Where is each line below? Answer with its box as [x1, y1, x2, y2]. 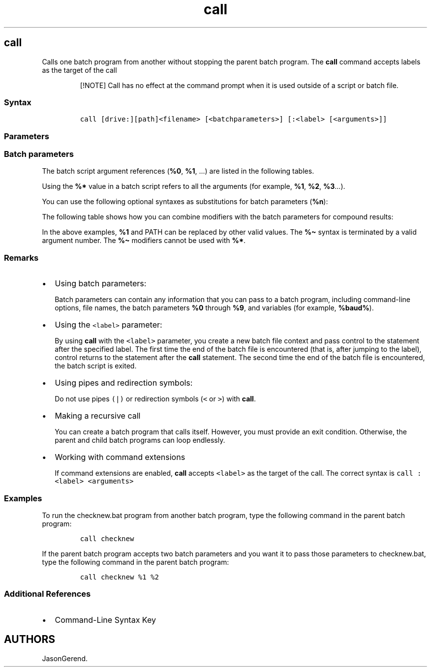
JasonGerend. [42, 654, 88, 663]
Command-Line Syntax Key [55, 614, 156, 625]
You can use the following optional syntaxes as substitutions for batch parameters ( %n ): [42, 197, 328, 206]
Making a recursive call [55, 411, 141, 421]
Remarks [4, 252, 39, 263]
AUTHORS [4, 633, 56, 646]
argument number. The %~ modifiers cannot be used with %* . [42, 236, 246, 245]
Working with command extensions [55, 452, 185, 462]
